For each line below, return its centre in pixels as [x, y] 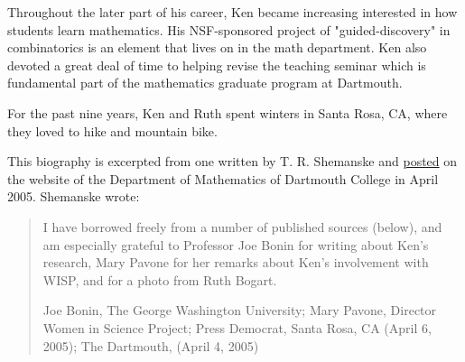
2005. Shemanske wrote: [74, 196]
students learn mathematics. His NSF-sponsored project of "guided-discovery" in [229, 29]
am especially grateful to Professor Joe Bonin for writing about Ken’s [236, 244]
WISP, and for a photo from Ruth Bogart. [160, 279]
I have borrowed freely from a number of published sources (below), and [242, 226]
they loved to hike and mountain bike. [112, 130]
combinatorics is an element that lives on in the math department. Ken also [217, 47]
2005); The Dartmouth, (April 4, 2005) [151, 345]
